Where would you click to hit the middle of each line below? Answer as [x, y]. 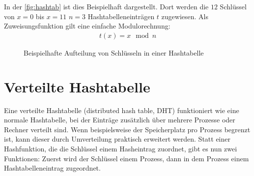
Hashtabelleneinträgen [121, 16]
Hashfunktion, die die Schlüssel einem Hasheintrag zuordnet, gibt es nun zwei [121, 148]
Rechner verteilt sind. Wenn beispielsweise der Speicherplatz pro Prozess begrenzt [127, 129]
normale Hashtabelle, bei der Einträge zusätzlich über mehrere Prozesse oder [120, 120]
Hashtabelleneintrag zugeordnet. [52, 168]
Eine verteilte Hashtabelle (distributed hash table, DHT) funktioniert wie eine [122, 110]
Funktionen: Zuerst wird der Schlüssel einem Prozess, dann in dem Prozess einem [127, 158]
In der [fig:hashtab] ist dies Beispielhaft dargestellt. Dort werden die [106, 6]
